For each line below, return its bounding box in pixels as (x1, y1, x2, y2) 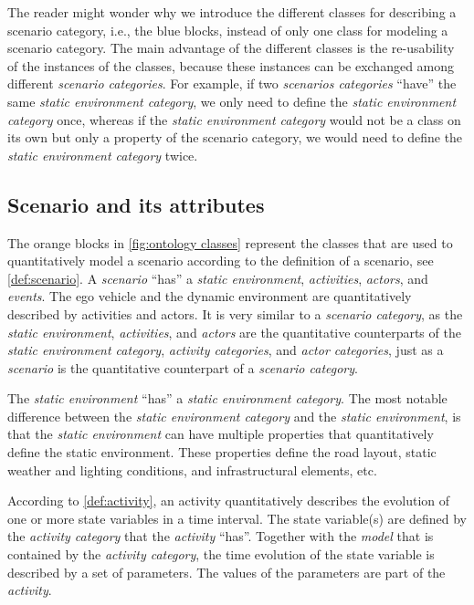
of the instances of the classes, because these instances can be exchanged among (7, 56, 455, 75)
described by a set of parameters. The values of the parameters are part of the (7, 562, 446, 581)
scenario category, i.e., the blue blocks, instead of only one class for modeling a (7, 20, 448, 39)
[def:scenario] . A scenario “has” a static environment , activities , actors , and (7, 268, 428, 287)
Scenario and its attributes (7, 190, 265, 218)
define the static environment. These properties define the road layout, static (7, 443, 437, 462)
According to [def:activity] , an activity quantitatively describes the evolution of (7, 491, 450, 510)
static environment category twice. (7, 145, 198, 164)
